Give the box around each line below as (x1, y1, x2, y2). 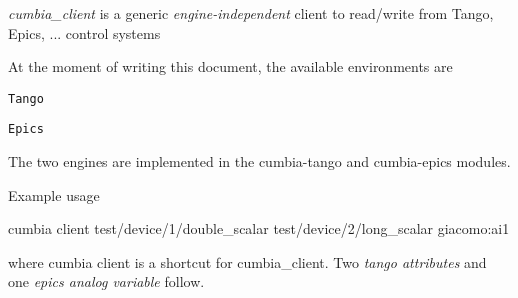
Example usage (8, 184, 100, 205)
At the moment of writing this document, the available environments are (8, 56, 453, 77)
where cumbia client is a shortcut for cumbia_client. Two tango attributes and (8, 251, 487, 272)
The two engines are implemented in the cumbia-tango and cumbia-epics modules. (8, 151, 511, 172)
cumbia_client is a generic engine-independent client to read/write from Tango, (8, 3, 494, 23)
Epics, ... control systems (8, 22, 161, 43)
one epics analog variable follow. (8, 271, 205, 292)
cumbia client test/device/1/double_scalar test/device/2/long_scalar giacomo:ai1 (8, 218, 510, 239)
